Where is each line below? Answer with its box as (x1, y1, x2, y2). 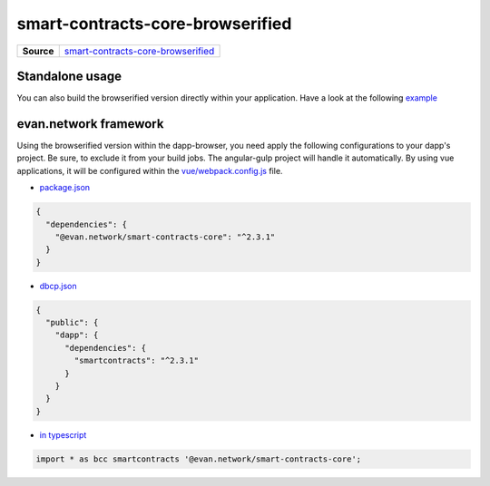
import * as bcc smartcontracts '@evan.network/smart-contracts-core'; (35, 453, 362, 464)
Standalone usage (16, 68, 122, 83)
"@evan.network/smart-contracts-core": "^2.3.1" (54, 231, 276, 242)
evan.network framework (16, 116, 164, 131)
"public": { (45, 317, 99, 328)
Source (22, 44, 54, 57)
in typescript (39, 429, 87, 440)
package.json (39, 182, 91, 193)
